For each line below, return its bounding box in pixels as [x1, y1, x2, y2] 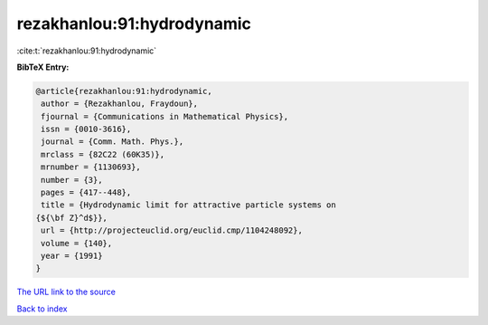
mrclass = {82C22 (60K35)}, [41, 149, 165, 159]
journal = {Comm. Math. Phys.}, [41, 137, 184, 147]
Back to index [16, 303, 68, 314]
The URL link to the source [16, 286, 117, 298]
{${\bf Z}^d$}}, [35, 213, 108, 223]
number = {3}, [41, 175, 103, 185]
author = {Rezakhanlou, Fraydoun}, [41, 99, 199, 109]
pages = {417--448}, [41, 187, 132, 198]
